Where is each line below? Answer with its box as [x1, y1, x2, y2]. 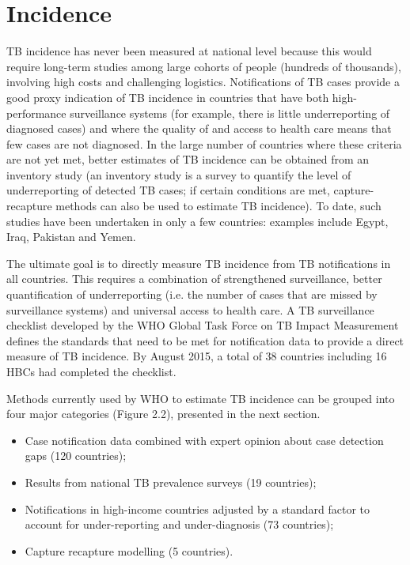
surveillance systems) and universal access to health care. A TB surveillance [6, 301, 374, 318]
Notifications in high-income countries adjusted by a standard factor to [25, 500, 370, 517]
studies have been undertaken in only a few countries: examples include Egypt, [6, 213, 389, 229]
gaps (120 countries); [25, 447, 127, 464]
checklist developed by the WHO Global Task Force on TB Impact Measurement [6, 317, 399, 333]
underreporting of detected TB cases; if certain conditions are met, [6, 182, 330, 198]
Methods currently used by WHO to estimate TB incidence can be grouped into [6, 390, 395, 406]
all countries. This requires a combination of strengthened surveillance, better [6, 270, 382, 287]
